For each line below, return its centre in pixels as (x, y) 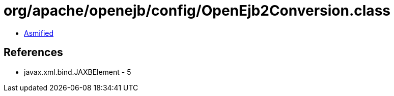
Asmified (39, 33)
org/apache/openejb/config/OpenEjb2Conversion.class (197, 11)
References (33, 53)
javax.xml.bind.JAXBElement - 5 (78, 72)
